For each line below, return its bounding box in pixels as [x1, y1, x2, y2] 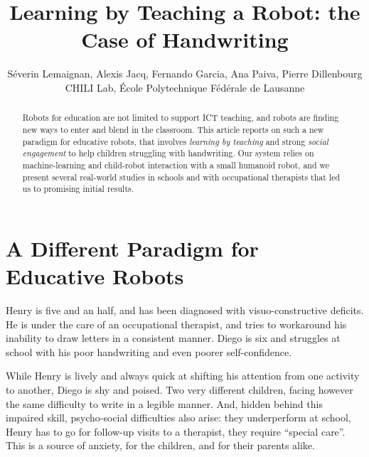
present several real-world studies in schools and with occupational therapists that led [22, 171, 341, 183]
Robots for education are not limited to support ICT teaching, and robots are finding [22, 112, 339, 124]
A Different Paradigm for [6, 233, 259, 262]
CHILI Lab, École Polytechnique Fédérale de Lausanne [65, 80, 305, 95]
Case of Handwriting [81, 25, 289, 54]
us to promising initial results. [22, 183, 134, 195]
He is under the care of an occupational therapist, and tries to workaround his [6, 316, 347, 331]
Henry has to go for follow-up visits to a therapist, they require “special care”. [6, 424, 346, 439]
